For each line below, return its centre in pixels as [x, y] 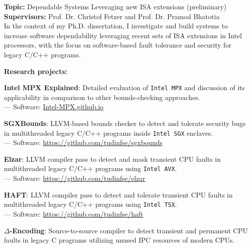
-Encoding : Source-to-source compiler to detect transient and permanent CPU [129, 230]
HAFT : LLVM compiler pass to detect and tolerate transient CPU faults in [118, 194]
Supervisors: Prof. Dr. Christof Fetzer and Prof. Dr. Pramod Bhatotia [112, 16]
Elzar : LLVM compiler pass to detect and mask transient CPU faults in [112, 159]
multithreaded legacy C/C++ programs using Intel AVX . [91, 168]
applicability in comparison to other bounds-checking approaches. [102, 97]
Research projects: [36, 71]
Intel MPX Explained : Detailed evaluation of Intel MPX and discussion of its [125, 87]
